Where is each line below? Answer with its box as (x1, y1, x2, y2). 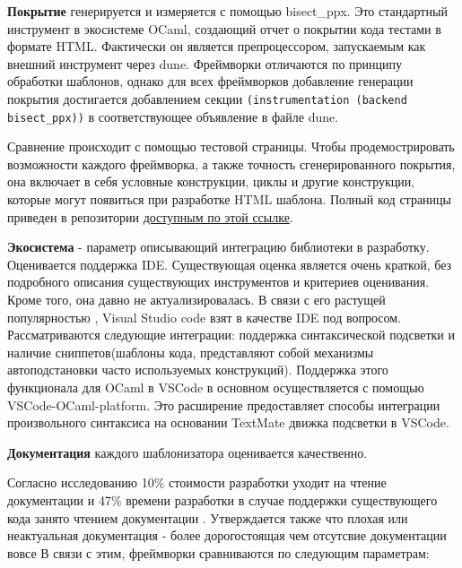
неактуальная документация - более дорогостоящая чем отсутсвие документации (7, 526, 447, 545)
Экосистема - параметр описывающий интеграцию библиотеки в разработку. (7, 237, 430, 256)
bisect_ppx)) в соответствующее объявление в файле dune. (7, 107, 339, 125)
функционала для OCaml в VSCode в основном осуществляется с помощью (7, 378, 424, 396)
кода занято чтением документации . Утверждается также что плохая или (7, 508, 408, 527)
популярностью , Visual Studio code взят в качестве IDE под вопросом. (7, 307, 401, 326)
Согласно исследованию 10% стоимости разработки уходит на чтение (7, 473, 387, 492)
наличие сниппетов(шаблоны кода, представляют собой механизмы (7, 342, 374, 361)
